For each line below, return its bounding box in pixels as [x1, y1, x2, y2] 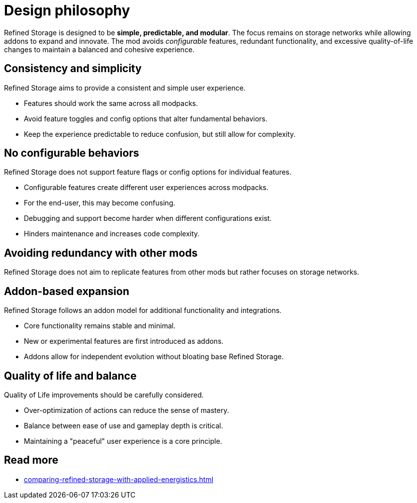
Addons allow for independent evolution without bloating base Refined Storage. [24, 352, 284, 361]
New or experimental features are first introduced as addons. [24, 337, 224, 346]
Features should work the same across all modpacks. [24, 99, 198, 107]
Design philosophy [4, 2, 130, 19]
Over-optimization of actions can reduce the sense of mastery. [24, 405, 229, 414]
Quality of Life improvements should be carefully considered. [4, 390, 204, 399]
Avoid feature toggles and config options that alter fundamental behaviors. [24, 114, 267, 123]
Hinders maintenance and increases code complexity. [24, 229, 200, 238]
